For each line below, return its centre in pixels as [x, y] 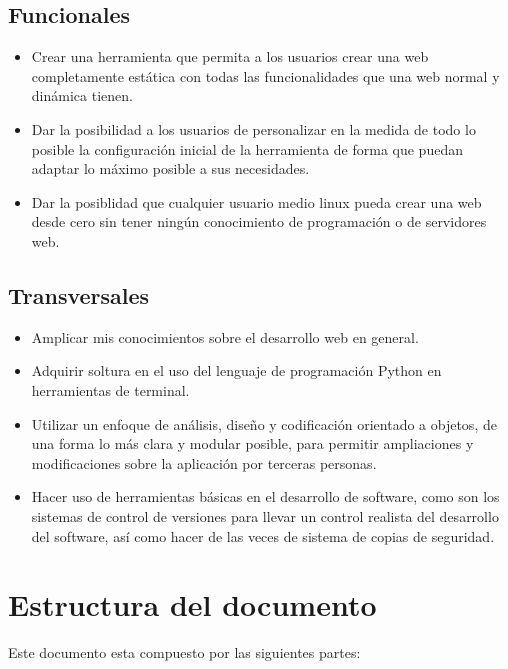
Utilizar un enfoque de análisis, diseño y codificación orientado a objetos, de [264, 423]
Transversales [79, 294]
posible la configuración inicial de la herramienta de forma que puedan [247, 148]
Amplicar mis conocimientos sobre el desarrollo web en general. [225, 336]
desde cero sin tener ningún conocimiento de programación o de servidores [259, 221]
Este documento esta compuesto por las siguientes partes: [184, 652]
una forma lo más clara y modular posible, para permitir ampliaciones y [252, 443]
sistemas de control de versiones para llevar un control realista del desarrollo [265, 515]
